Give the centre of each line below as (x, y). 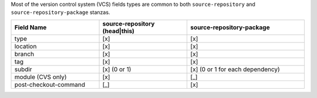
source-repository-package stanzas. (60, 12)
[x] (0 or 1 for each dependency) (235, 69)
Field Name (31, 27)
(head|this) (119, 31)
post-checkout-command (50, 85)
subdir (23, 69)
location (26, 46)
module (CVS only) (41, 77)
